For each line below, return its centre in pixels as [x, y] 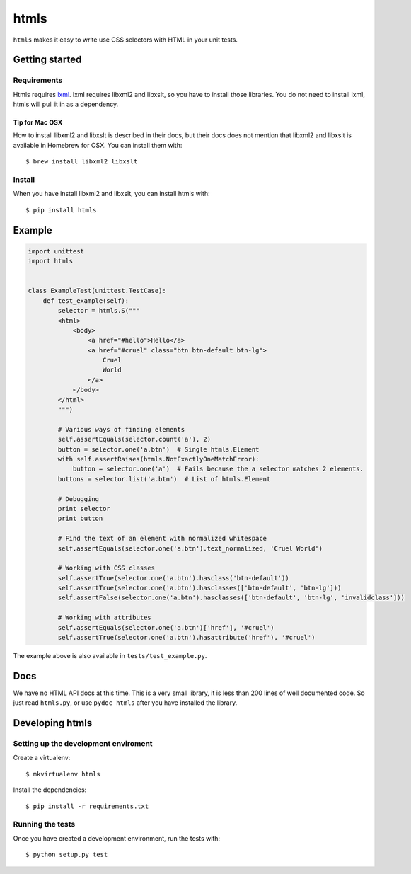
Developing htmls [53, 723]
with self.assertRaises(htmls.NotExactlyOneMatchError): [158, 459]
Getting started [47, 60]
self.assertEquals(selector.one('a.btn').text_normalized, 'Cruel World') [190, 548]
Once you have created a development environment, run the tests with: [117, 838]
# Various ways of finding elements [121, 429]
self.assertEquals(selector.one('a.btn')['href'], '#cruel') [166, 627]
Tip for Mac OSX [38, 122]
